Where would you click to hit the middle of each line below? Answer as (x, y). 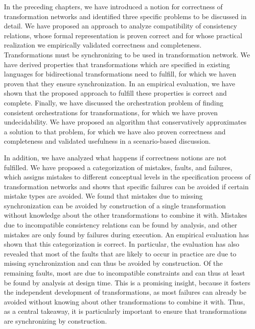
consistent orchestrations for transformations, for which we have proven (111, 112)
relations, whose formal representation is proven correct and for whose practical (123, 35)
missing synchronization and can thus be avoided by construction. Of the (113, 263)
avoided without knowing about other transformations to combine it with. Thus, (125, 301)
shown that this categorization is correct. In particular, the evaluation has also (122, 244)
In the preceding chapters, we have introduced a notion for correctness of (113, 6)
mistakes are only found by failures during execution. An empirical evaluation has (127, 234)
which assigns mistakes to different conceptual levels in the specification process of (127, 177)
